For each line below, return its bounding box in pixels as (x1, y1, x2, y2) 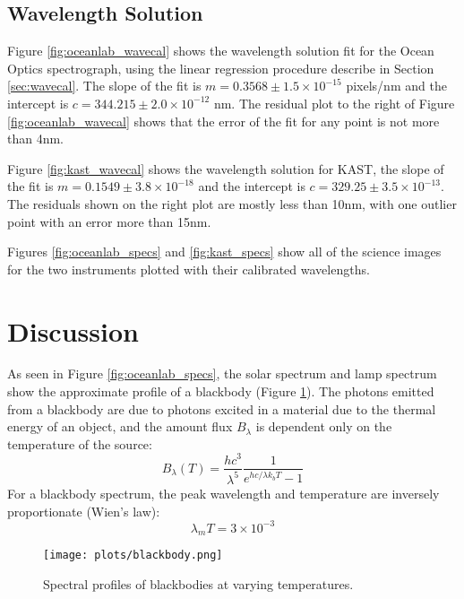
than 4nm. (7, 129, 64, 148)
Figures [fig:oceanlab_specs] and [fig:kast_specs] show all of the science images (7, 242, 442, 261)
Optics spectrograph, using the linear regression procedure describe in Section (7, 58, 434, 77)
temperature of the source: (7, 434, 152, 453)
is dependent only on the (255, 417, 392, 436)
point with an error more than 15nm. (7, 212, 211, 230)
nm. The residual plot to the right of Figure (213, 93, 455, 112)
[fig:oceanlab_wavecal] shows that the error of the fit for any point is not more (7, 111, 440, 130)
